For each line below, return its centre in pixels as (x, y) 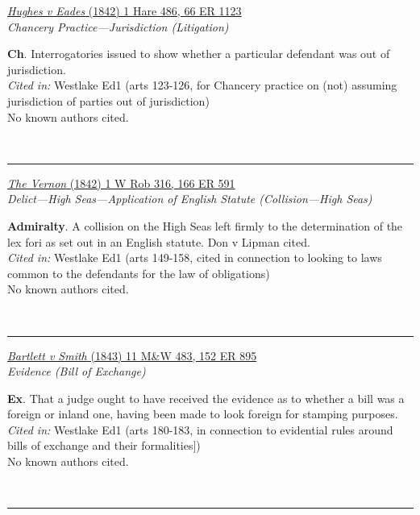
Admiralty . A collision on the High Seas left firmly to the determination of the (205, 225)
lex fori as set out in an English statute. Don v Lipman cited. (159, 241)
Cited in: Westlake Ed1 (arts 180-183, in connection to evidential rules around (200, 429)
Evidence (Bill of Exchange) (77, 371)
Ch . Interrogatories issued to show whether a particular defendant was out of (199, 54)
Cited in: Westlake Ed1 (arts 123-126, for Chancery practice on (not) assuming (202, 85)
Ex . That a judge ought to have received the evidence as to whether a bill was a (206, 398)
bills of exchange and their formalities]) (104, 445)
